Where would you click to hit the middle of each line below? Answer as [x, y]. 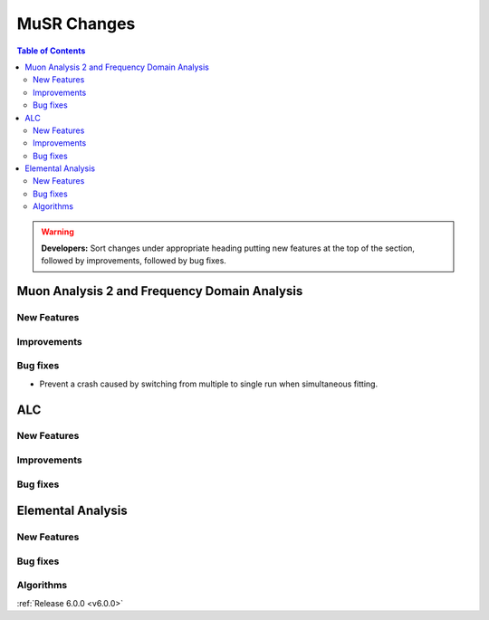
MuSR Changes [76, 24]
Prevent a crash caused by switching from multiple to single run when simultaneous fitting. [209, 384]
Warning [58, 232]
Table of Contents [51, 51]
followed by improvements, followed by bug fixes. [134, 261]
